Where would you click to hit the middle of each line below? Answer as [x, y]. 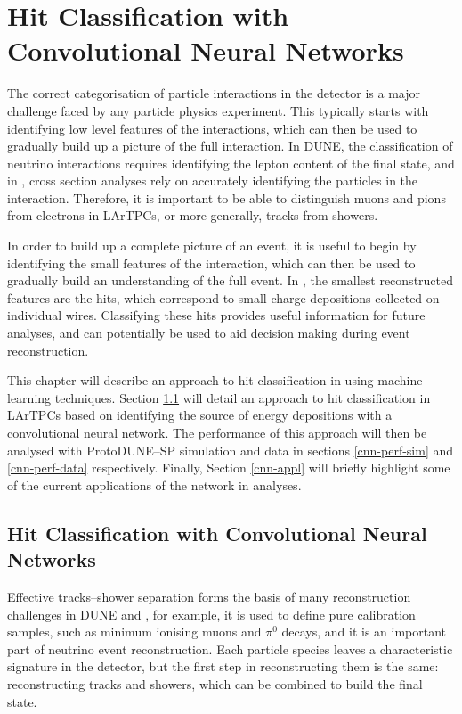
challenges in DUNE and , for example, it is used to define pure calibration [211, 614]
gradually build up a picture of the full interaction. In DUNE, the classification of [230, 146]
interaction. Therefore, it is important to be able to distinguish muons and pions [227, 197]
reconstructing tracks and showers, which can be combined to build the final [215, 683]
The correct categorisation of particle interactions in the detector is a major [214, 93]
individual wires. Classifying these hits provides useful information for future [216, 315]
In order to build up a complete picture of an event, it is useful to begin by [212, 246]
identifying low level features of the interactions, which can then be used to [212, 128]
